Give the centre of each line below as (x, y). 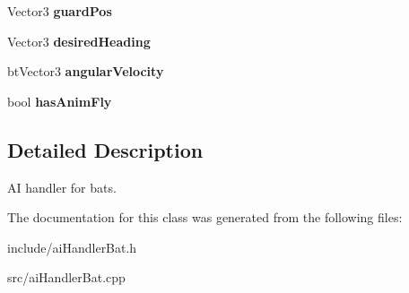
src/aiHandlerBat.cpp (66, 277)
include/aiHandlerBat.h (72, 247)
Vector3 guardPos (60, 11)
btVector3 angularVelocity (86, 71)
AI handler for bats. (62, 187)
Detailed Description (105, 149)
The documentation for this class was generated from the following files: (205, 217)
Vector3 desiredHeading (79, 41)
